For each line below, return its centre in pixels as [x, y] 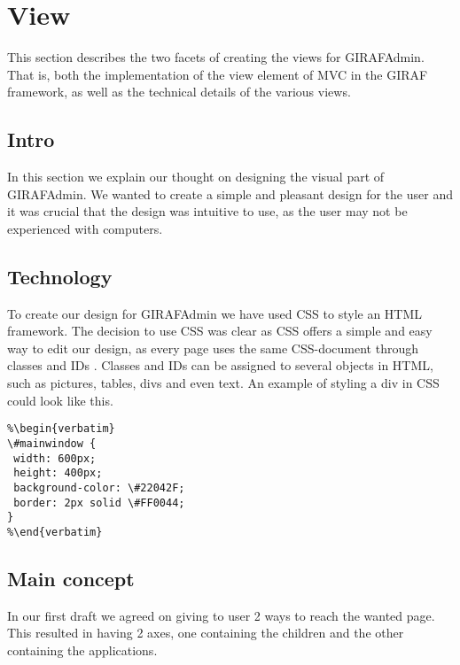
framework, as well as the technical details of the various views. [179, 92]
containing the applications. [82, 650]
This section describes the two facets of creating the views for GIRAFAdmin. [216, 57]
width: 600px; [55, 458]
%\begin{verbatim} [61, 429]
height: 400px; [58, 473]
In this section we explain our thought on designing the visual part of [196, 177]
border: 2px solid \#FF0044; [99, 503]
